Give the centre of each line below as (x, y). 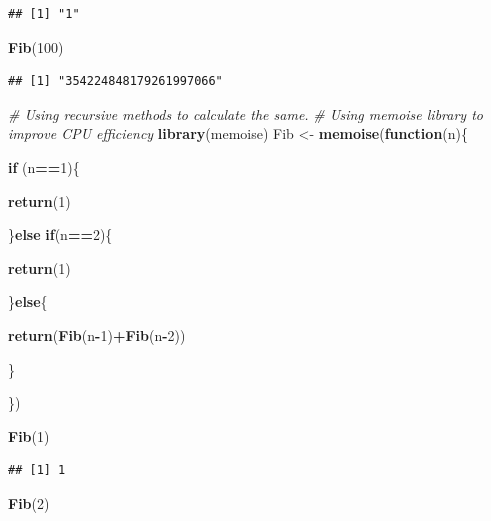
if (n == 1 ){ (44, 166)
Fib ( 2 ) (29, 502)
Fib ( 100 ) (36, 46)
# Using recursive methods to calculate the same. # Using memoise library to (245, 113)
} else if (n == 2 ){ (60, 234)
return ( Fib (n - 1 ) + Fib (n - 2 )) (97, 334)
